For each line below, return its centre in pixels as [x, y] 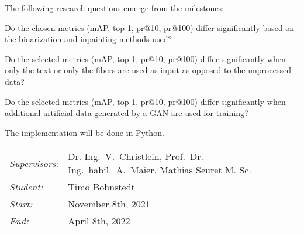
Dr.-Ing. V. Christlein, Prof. [127, 156]
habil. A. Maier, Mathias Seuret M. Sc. [170, 170]
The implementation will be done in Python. [84, 132]
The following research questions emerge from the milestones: [114, 8]
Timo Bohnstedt [101, 187]
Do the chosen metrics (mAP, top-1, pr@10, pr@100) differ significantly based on [150, 27]
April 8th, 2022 [99, 221]
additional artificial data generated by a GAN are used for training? [127, 113]
